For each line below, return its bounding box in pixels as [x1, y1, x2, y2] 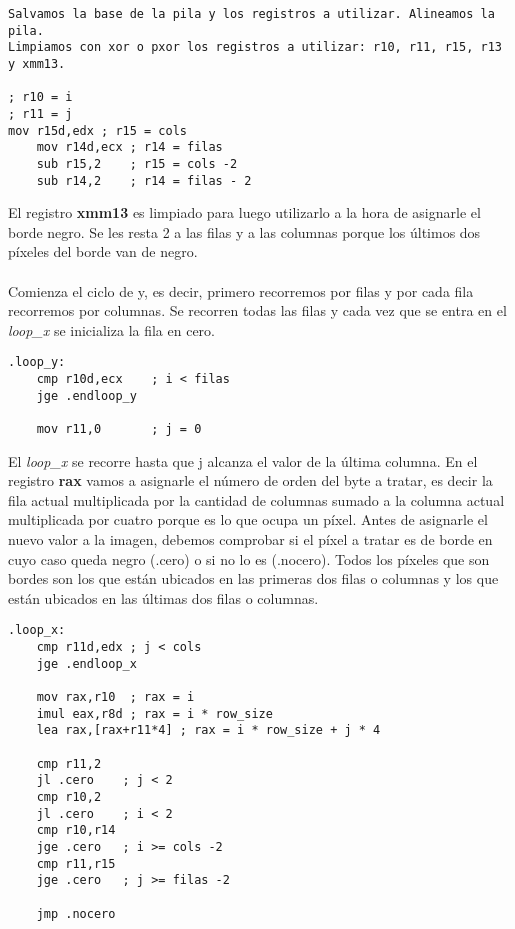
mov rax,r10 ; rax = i [36, 690, 195, 705]
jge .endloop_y [36, 388, 137, 403]
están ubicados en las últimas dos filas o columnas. [8, 587, 319, 608]
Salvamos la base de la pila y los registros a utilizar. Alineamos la [8, 7, 495, 21]
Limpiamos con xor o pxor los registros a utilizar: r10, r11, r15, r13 [8, 40, 502, 55]
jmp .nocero [36, 906, 116, 921]
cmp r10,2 [36, 789, 102, 804]
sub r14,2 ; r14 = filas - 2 [36, 173, 252, 188]
